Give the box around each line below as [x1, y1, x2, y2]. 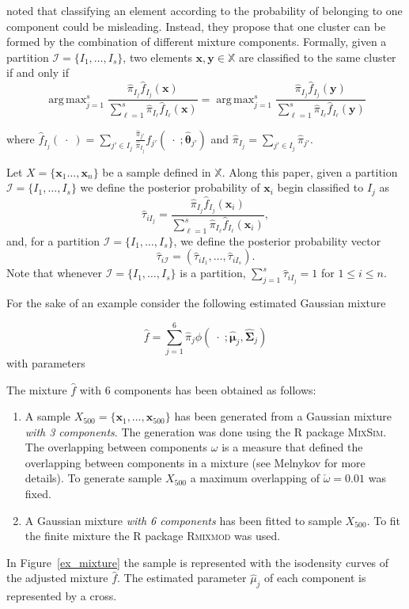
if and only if [6, 64, 69, 81]
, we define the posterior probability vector [173, 232, 381, 249]
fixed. [25, 485, 51, 502]
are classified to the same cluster [238, 48, 396, 65]
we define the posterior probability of [80, 179, 260, 196]
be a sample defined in [102, 163, 211, 180]
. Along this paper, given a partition [222, 163, 398, 180]
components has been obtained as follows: [114, 381, 316, 398]
